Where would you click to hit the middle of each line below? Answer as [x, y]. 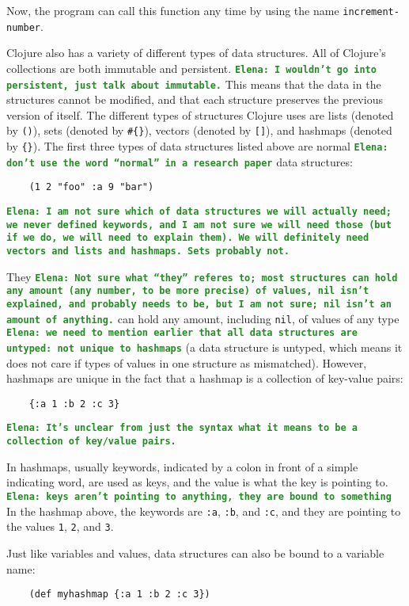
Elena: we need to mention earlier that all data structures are [182, 333]
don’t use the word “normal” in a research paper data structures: [180, 161]
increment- [371, 12]
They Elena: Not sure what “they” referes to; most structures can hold [202, 276]
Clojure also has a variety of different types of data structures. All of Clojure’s [196, 53]
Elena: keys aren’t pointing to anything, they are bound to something [199, 496]
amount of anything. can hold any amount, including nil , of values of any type [203, 318]
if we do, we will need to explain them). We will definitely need [188, 238]
